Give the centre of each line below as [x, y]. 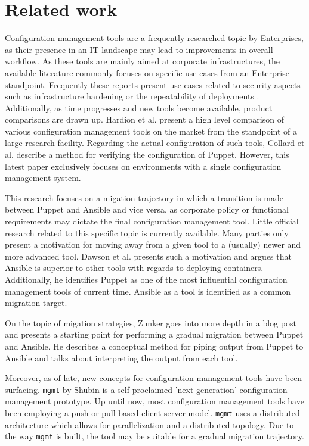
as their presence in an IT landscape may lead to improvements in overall [139, 49]
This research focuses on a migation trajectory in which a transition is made [144, 197]
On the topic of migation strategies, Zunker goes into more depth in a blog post [151, 322]
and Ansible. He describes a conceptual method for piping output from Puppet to [154, 346]
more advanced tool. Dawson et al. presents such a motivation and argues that [148, 256]
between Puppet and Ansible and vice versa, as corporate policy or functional [147, 209]
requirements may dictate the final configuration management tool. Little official [152, 221]
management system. [43, 178]
